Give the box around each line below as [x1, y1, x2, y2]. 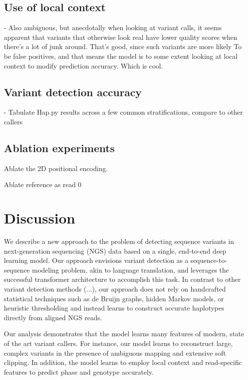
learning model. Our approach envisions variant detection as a [4, 255, 188, 265]
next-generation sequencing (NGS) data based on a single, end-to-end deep [4, 245, 227, 256]
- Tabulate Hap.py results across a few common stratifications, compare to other [4, 107, 243, 117]
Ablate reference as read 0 [4, 179, 82, 190]
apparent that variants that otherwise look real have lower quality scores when [4, 32, 237, 42]
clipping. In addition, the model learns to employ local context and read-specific [4, 357, 242, 367]
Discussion [4, 208, 75, 228]
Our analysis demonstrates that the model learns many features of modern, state [4, 328, 244, 339]
